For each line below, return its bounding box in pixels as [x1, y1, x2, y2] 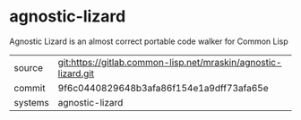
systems [13, 96, 49, 108]
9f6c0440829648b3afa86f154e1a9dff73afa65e [57, 81, 269, 94]
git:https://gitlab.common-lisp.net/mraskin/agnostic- [57, 56, 282, 68]
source [13, 61, 43, 73]
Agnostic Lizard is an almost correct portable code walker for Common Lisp [9, 36, 288, 47]
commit [13, 81, 46, 94]
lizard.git [57, 67, 95, 80]
